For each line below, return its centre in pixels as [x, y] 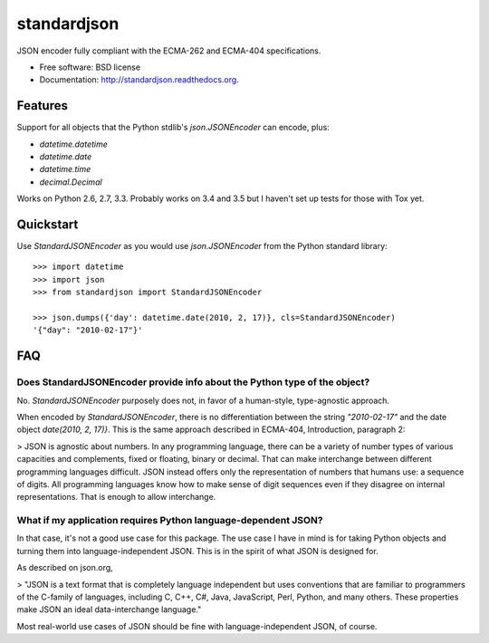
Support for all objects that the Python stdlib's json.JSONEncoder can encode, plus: [173, 128]
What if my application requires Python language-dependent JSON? [170, 521]
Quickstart [48, 225]
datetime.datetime [74, 144]
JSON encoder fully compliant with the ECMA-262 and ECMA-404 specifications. [169, 51]
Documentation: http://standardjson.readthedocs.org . [139, 80]
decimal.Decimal [71, 182]
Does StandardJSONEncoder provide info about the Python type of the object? [193, 382]
